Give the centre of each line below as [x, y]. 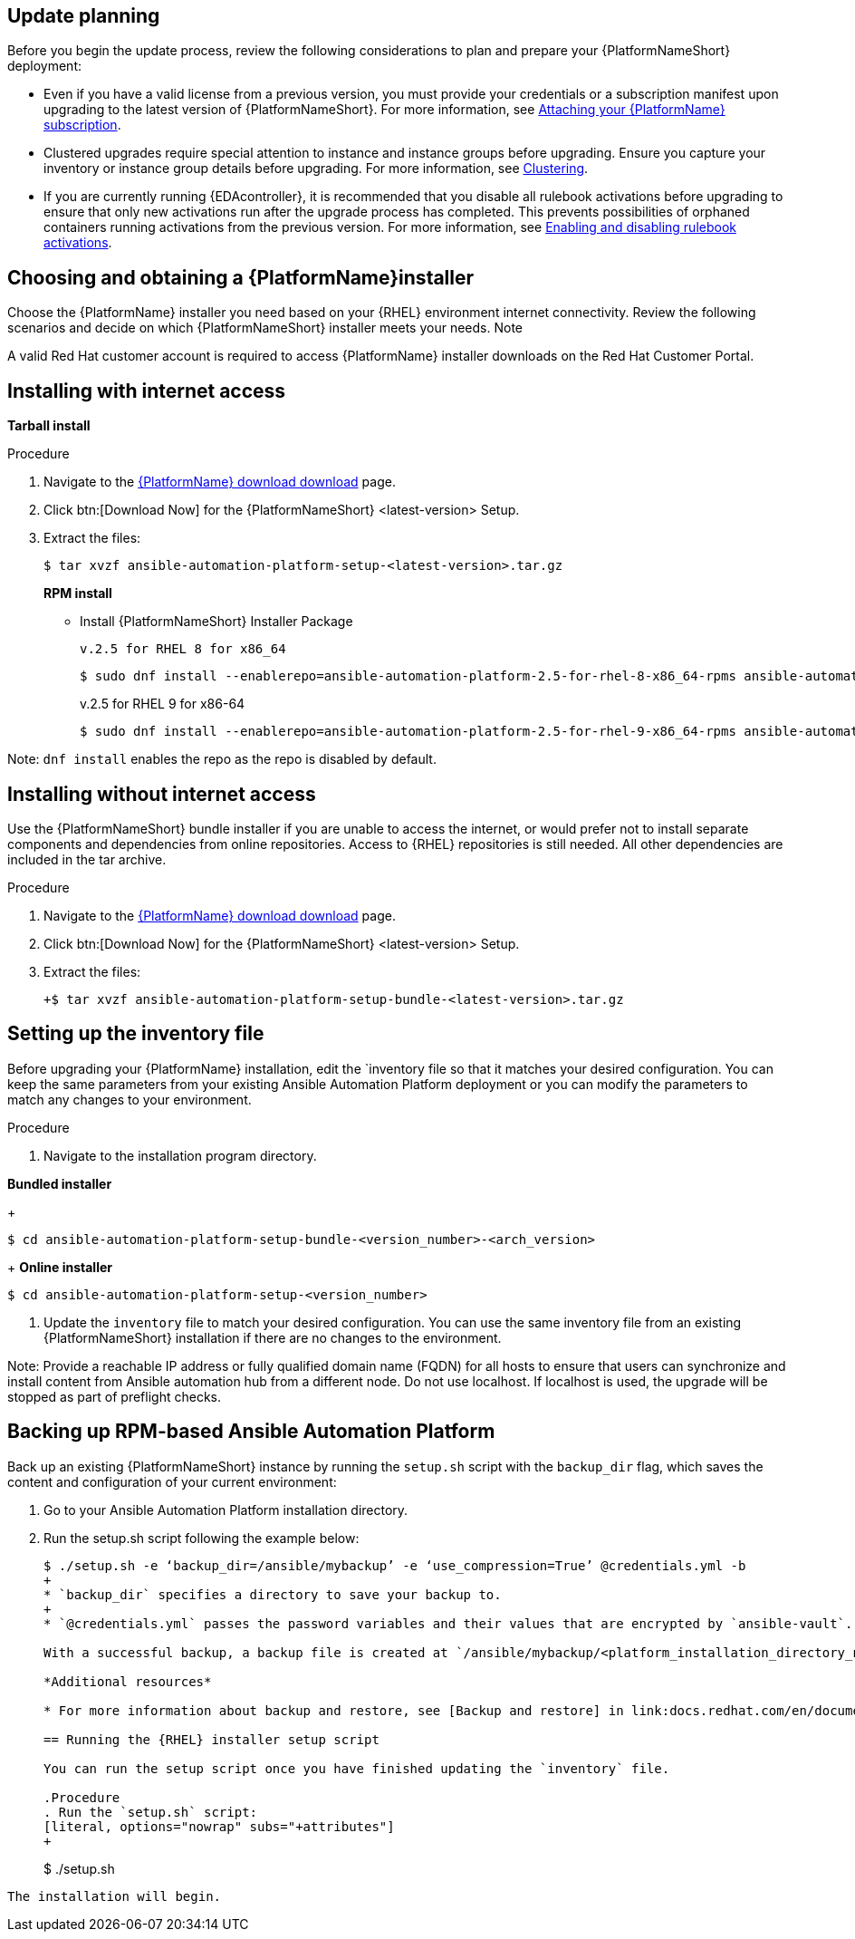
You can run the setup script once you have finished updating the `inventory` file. [357, 1768]
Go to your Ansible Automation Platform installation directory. [226, 1510]
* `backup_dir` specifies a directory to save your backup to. [273, 1594]
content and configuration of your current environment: [172, 1481]
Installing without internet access [162, 794]
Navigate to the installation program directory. [180, 1155]
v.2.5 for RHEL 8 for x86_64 [183, 649]
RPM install [78, 593]
